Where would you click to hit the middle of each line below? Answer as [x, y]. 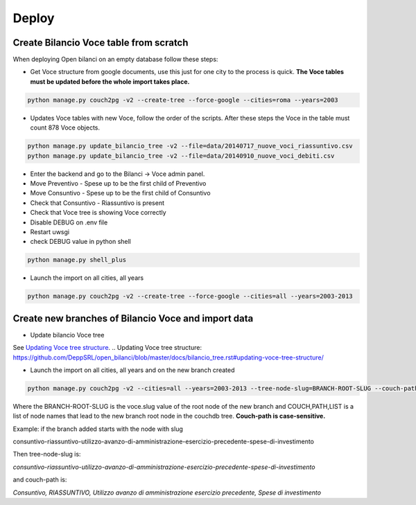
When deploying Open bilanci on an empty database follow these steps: [115, 60]
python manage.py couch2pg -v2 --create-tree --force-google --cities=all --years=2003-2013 [190, 296]
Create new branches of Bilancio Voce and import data [133, 318]
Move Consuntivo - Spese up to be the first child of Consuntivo [120, 193]
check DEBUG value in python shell [81, 242]
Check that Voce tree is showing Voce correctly [98, 213]
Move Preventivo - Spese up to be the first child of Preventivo [118, 183]
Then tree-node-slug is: [47, 454]
